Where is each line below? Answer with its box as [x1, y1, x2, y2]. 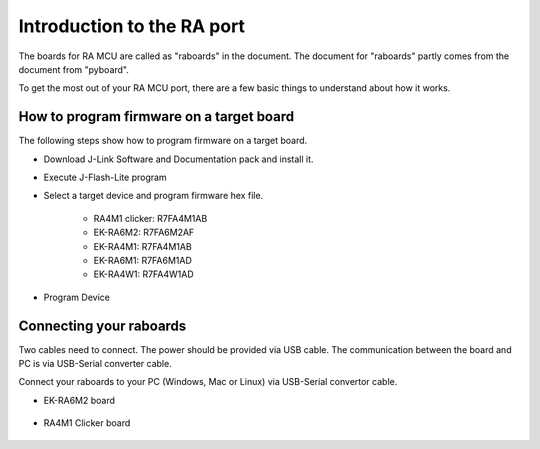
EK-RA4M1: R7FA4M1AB [93, 240, 192, 252]
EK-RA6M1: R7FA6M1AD [93, 254, 192, 266]
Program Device [43, 291, 110, 303]
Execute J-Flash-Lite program [43, 171, 167, 184]
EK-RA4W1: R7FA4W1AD [93, 268, 194, 280]
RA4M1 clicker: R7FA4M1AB [93, 212, 208, 224]
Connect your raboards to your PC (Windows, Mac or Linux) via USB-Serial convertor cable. [18, 376, 398, 388]
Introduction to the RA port [18, 15, 245, 37]
